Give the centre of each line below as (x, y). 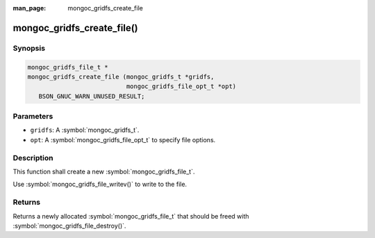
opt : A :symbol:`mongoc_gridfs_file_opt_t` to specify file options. (123, 139)
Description (33, 158)
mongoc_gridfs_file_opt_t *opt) (181, 86)
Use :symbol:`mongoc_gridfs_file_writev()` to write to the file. (100, 185)
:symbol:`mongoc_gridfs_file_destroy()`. (69, 226)
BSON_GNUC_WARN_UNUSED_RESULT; (92, 96)
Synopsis (29, 48)
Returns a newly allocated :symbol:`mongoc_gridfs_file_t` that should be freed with (131, 216)
